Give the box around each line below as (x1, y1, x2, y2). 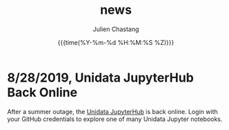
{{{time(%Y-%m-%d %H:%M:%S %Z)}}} (57, 38, 175, 46)
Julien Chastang (92, 25, 139, 33)
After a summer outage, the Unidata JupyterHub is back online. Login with (7, 107, 219, 115)
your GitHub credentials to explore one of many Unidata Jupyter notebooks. (7, 115, 223, 123)
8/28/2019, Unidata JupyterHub (7, 70, 195, 85)
